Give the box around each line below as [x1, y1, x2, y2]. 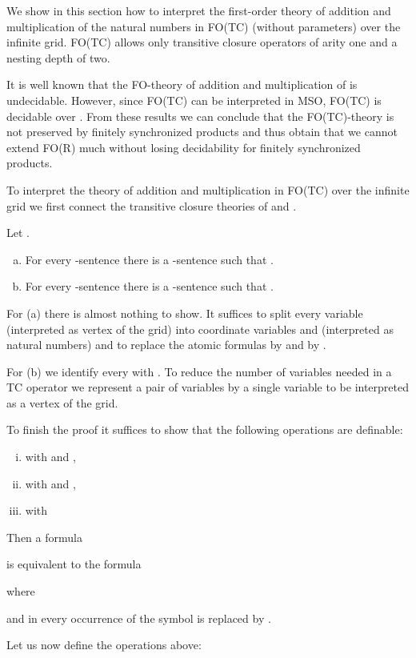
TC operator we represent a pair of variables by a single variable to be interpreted [6, 379, 410, 395]
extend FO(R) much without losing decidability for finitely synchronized [6, 138, 361, 155]
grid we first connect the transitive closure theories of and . [6, 197, 297, 214]
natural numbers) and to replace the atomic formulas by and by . [6, 336, 326, 353]
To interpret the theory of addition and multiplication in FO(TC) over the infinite [6, 181, 410, 198]
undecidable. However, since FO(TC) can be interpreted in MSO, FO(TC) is [6, 91, 382, 108]
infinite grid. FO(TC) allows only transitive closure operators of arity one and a [6, 34, 398, 50]
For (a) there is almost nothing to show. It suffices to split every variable [6, 304, 363, 321]
